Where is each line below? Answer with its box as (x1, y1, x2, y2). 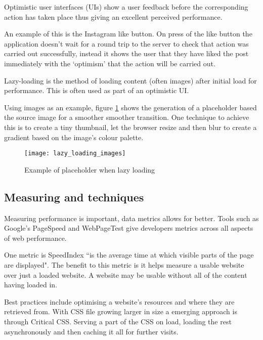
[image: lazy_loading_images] (24, 150, 126, 157)
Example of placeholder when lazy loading (24, 164, 155, 175)
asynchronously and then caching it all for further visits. (4, 326, 179, 336)
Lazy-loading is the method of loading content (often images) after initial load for (4, 75, 257, 86)
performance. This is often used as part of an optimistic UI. (4, 85, 189, 96)
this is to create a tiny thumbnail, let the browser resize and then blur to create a (4, 121, 257, 132)
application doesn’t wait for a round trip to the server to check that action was (4, 38, 249, 49)
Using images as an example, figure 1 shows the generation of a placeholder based (4, 102, 257, 112)
